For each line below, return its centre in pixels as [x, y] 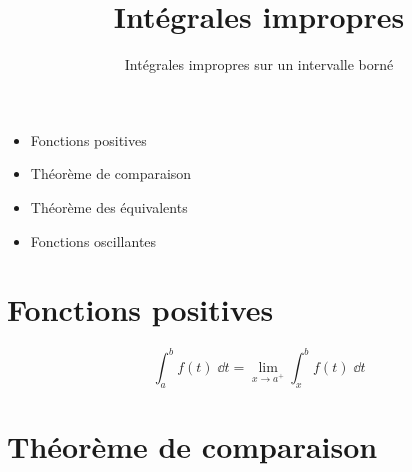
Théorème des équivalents [109, 206]
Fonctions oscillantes [93, 240]
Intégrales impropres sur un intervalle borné [259, 64]
